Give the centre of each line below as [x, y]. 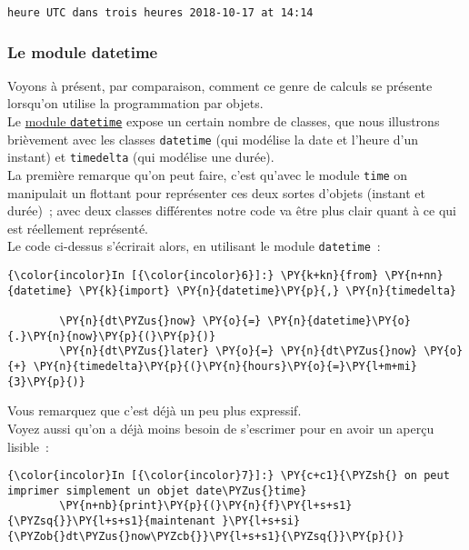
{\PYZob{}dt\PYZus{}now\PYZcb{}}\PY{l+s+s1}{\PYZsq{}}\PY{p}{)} [206, 536]
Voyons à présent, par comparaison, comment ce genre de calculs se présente [220, 85]
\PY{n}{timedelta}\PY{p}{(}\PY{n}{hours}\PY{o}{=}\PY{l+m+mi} [225, 367]
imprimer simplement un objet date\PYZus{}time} [157, 490]
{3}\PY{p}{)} [46, 381]
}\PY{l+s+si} [261, 521]
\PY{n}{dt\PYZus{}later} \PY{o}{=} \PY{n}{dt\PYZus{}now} [239, 351]
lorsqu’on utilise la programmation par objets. [135, 103]
